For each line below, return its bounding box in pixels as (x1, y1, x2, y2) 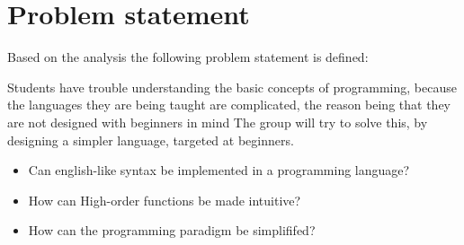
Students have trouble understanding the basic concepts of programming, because (7, 77, 457, 96)
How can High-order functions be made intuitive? (28, 190, 301, 209)
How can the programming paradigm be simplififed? (28, 221, 316, 240)
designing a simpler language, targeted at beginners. (7, 130, 294, 149)
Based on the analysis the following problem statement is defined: (7, 48, 369, 66)
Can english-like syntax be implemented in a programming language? (28, 161, 410, 179)
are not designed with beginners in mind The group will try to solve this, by (7, 112, 428, 131)
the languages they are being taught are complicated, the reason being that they (7, 95, 451, 114)
